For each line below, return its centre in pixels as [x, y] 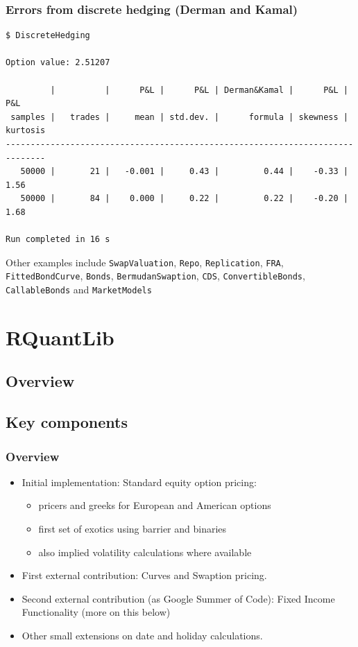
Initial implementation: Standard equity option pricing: [139, 482]
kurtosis [26, 131]
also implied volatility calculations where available [145, 552]
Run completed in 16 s [58, 240]
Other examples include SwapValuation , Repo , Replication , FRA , [145, 262]
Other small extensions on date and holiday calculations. [142, 635]
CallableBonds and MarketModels [79, 290]
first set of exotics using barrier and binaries [133, 529]
